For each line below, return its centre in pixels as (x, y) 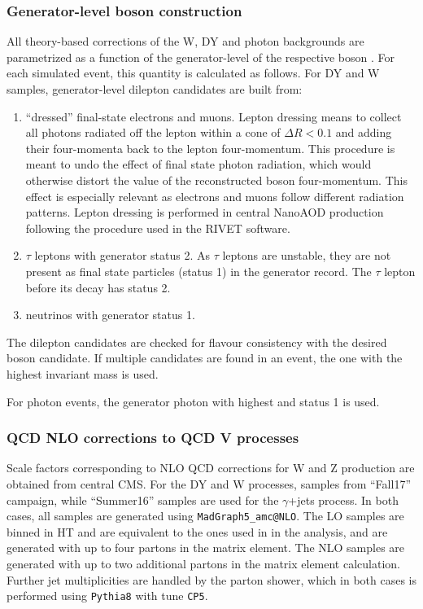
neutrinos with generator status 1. (110, 315)
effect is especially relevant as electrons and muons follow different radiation (215, 196)
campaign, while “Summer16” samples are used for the (143, 499)
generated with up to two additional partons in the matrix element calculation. (203, 563)
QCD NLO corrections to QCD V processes (153, 438)
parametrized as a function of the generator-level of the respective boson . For (201, 57)
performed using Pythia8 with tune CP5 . (107, 596)
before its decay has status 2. (98, 287)
